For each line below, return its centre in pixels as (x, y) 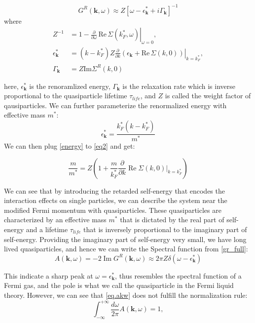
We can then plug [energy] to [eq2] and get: (70, 145)
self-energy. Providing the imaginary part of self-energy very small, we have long (125, 239)
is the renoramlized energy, (70, 86)
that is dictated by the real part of (172, 220)
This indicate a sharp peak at (49, 275)
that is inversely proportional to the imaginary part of (165, 229)
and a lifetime (47, 229)
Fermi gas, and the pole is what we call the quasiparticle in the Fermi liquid (119, 285)
